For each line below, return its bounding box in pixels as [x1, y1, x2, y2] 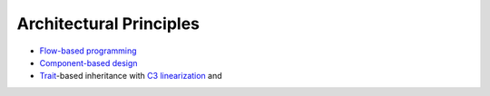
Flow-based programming [39, 45, 137, 56]
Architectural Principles [16, 14, 200, 34]
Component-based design [39, 57, 138, 68]
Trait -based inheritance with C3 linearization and [39, 71, 222, 82]
